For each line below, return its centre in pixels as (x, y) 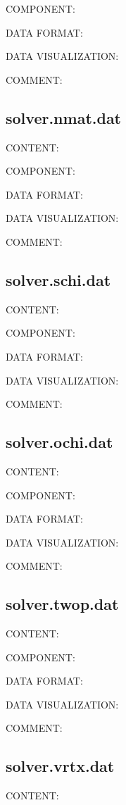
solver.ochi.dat (59, 442)
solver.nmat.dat (64, 117)
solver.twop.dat (62, 604)
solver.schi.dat (58, 279)
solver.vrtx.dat (60, 766)
